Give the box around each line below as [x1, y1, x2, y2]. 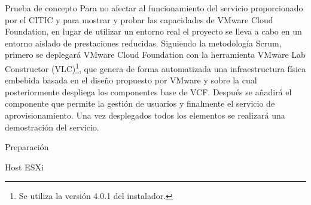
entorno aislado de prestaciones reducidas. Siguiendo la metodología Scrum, [5, 36, 282, 49]
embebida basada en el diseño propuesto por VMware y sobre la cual [5, 74, 257, 86]
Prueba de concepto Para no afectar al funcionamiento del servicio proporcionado [5, 2, 303, 14]
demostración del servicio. [5, 120, 99, 133]
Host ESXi [5, 160, 44, 173]
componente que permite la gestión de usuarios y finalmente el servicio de [5, 97, 275, 110]
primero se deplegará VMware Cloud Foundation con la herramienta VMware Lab [5, 48, 306, 61]
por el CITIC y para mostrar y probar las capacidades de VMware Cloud [5, 13, 273, 26]
